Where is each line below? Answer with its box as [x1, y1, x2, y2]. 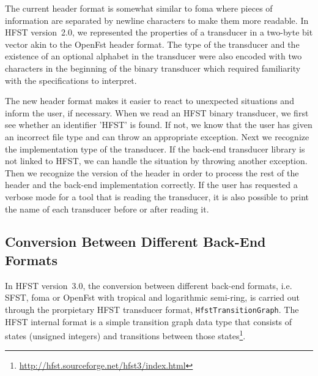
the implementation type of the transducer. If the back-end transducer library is [5, 142, 305, 155]
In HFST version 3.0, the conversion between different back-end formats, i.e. [5, 279, 292, 291]
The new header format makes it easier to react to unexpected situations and [5, 94, 294, 107]
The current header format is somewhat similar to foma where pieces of [5, 2, 273, 14]
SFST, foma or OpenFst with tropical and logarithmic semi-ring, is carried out [5, 291, 300, 304]
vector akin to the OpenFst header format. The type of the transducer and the [5, 37, 300, 50]
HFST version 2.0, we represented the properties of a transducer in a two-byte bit [5, 26, 313, 39]
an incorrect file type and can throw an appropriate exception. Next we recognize [5, 130, 309, 143]
